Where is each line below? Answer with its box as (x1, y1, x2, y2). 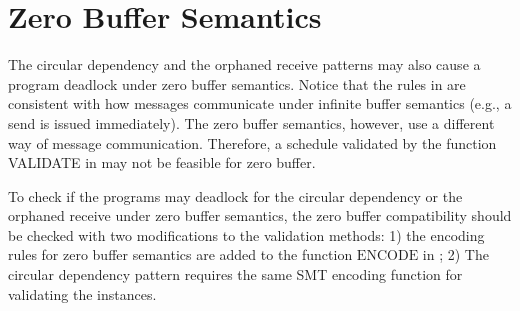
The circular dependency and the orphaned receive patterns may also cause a (8, 54, 481, 75)
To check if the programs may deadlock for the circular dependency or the (8, 185, 463, 206)
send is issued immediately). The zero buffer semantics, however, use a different (8, 112, 495, 133)
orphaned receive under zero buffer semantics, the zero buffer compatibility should (8, 205, 512, 226)
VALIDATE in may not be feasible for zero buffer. (8, 152, 316, 173)
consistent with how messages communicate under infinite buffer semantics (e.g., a (8, 93, 512, 114)
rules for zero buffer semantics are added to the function (8, 244, 353, 265)
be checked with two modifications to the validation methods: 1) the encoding (8, 224, 485, 245)
